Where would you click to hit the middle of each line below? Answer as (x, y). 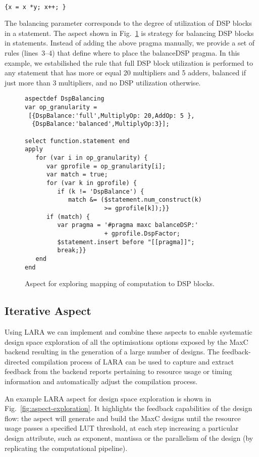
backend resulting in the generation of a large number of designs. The (112, 352)
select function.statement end (77, 141)
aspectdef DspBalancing (65, 99)
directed (17, 361)
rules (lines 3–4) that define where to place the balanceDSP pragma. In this (122, 53)
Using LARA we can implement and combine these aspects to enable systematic (128, 331)
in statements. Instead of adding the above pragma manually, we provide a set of (130, 43)
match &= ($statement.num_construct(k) (135, 200)
